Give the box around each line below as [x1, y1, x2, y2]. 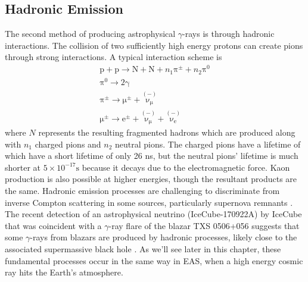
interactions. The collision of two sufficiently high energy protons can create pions [5, 39, 303, 51]
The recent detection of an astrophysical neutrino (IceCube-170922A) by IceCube [5, 208, 302, 220]
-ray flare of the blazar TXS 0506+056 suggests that [108, 219, 300, 231]
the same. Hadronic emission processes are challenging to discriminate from [5, 184, 280, 197]
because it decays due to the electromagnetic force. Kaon [82, 161, 290, 173]
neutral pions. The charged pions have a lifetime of [115, 137, 301, 150]
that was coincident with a [5, 219, 102, 231]
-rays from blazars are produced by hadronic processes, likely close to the [30, 231, 297, 243]
